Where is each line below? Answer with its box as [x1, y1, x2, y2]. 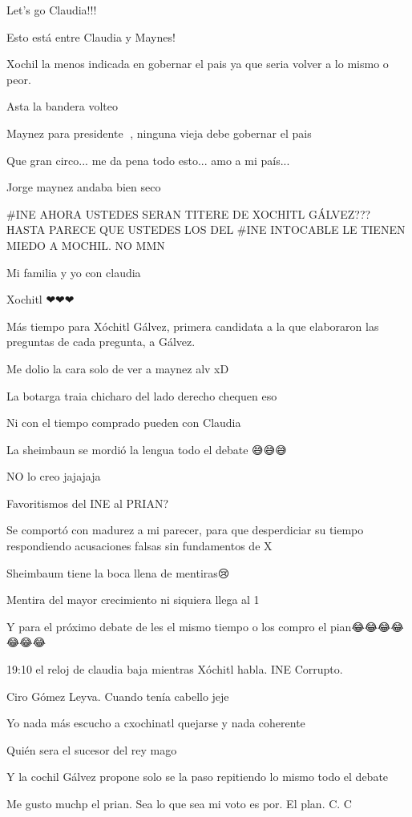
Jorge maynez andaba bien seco [6, 179, 161, 195]
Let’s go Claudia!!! [6, 2, 97, 18]
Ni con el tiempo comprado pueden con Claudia [6, 414, 241, 431]
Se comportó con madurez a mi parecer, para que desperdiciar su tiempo [6, 521, 364, 538]
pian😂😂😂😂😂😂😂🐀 [329, 618, 404, 634]
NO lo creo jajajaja [6, 468, 101, 485]
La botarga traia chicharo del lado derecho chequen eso [6, 387, 277, 404]
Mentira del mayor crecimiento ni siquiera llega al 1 [6, 591, 260, 608]
